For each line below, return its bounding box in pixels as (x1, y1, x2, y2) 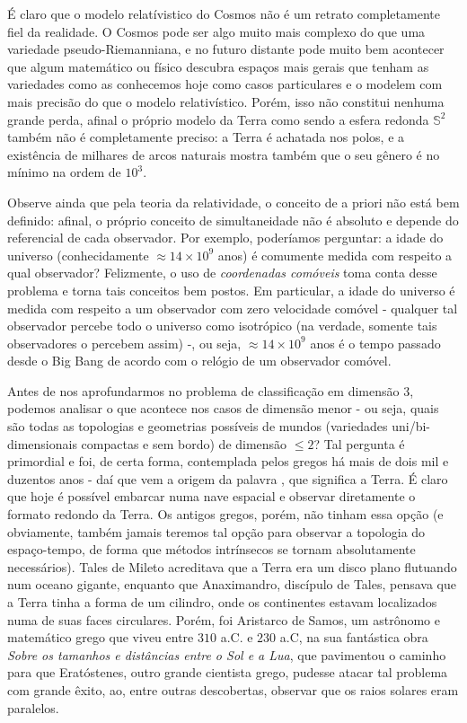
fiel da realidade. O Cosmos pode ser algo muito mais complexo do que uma (7, 22, 426, 40)
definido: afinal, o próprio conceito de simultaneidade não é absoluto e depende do (7, 210, 459, 229)
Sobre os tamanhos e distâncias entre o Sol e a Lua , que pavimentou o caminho (7, 645, 446, 664)
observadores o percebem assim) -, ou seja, (7, 333, 242, 352)
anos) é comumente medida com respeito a (217, 245, 453, 264)
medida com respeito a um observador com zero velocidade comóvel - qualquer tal (7, 298, 458, 317)
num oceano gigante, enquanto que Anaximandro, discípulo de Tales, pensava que (7, 575, 457, 594)
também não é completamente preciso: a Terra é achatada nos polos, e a (7, 128, 405, 146)
